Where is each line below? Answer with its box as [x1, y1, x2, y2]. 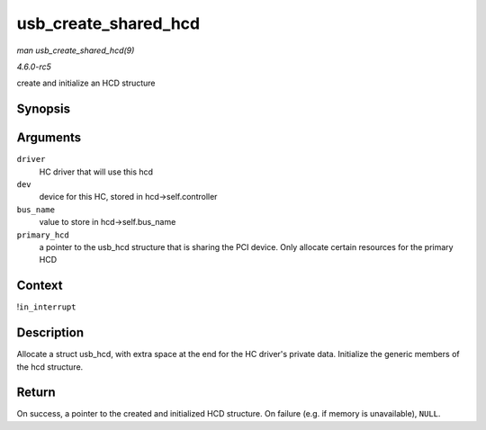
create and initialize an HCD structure [16, 77, 156, 89]
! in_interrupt [16, 301, 76, 312]
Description [16, 325, 85, 341]
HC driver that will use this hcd [39, 166, 153, 177]
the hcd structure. [16, 361, 84, 372]
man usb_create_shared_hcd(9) [16, 45, 135, 56]
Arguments [16, 130, 82, 146]
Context [16, 278, 63, 293]
